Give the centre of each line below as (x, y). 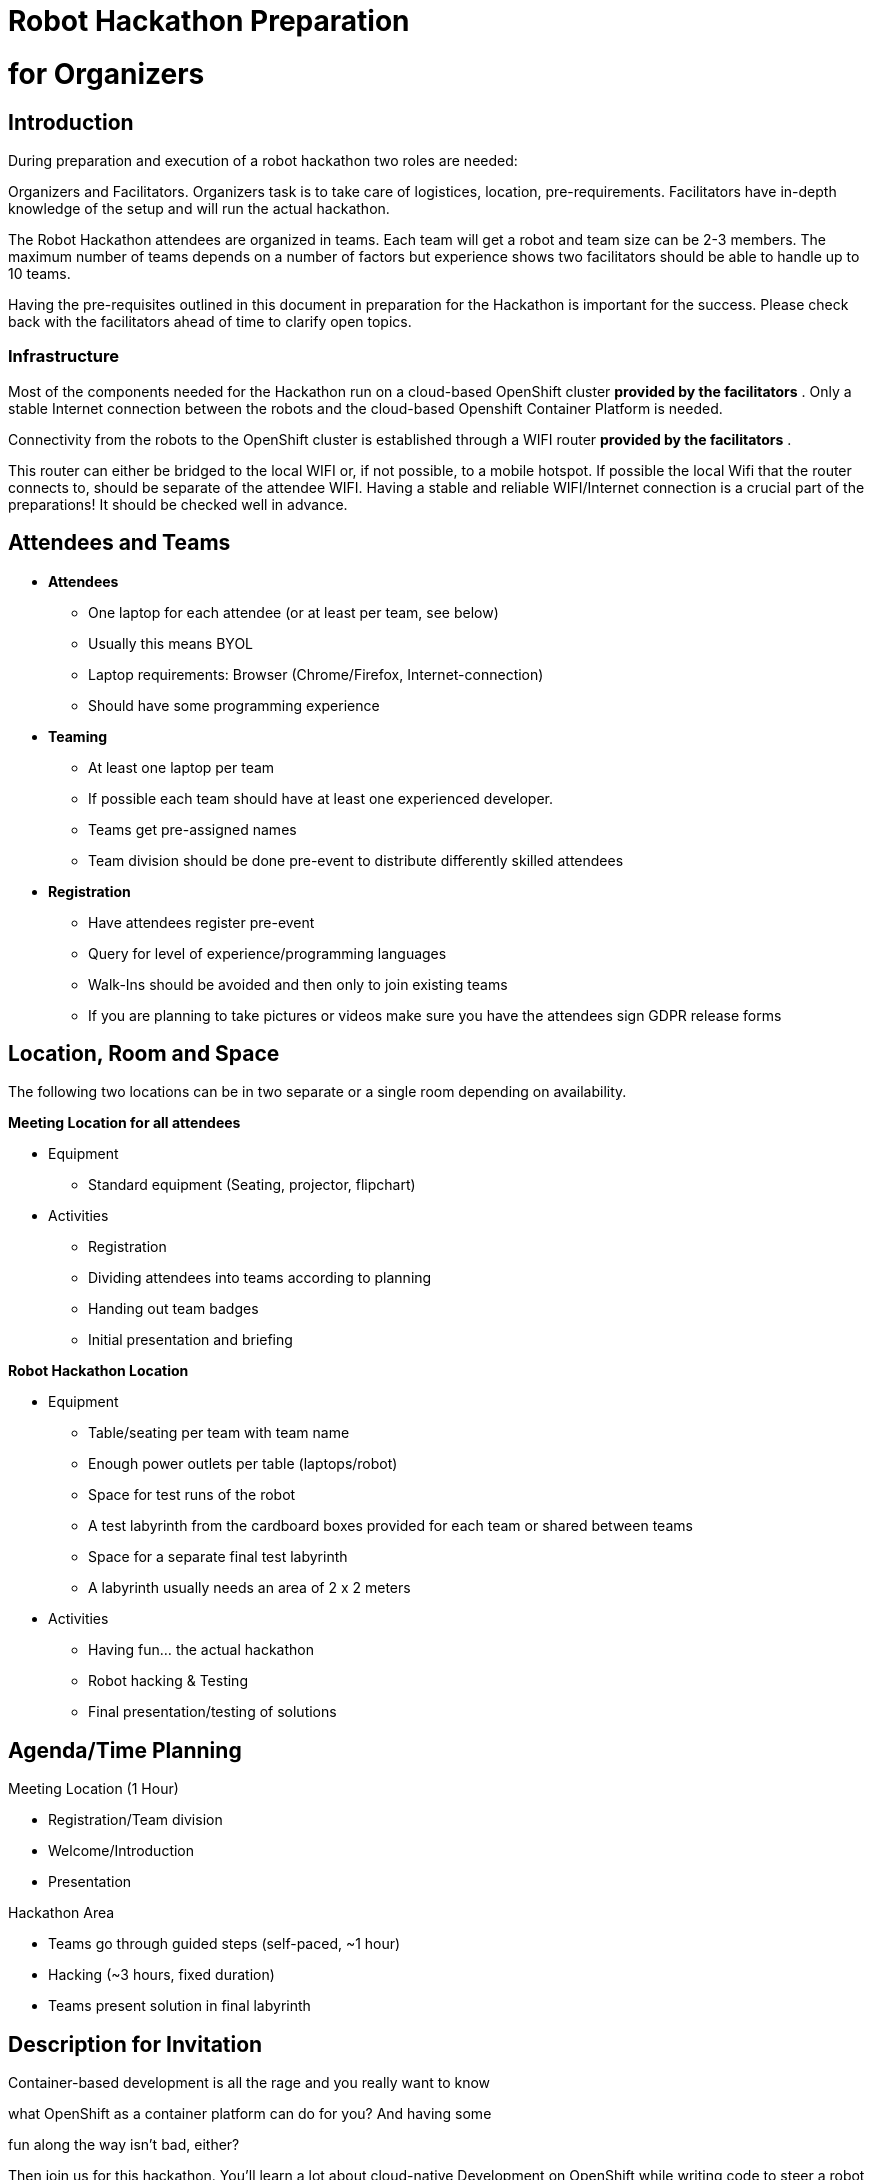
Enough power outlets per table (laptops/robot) (243, 1464)
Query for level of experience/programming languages (267, 953)
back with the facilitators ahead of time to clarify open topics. (210, 321)
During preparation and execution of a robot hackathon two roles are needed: (263, 160)
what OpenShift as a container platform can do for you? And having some (250, 2114)
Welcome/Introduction (121, 1851)
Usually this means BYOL (171, 643)
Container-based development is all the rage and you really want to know (249, 2083)
